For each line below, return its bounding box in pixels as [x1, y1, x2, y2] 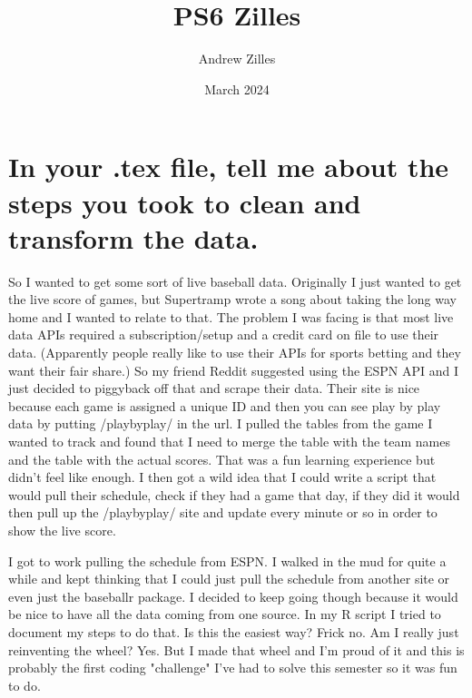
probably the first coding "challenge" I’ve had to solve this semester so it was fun [8, 658, 457, 677]
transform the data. [8, 219, 259, 256]
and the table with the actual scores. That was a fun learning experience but [8, 449, 436, 468]
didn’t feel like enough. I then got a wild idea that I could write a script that [8, 467, 437, 487]
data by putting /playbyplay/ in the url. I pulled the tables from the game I [8, 414, 433, 433]
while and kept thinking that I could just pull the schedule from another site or [8, 569, 450, 588]
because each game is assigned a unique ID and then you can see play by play [8, 396, 441, 415]
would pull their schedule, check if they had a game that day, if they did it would [8, 485, 460, 504]
